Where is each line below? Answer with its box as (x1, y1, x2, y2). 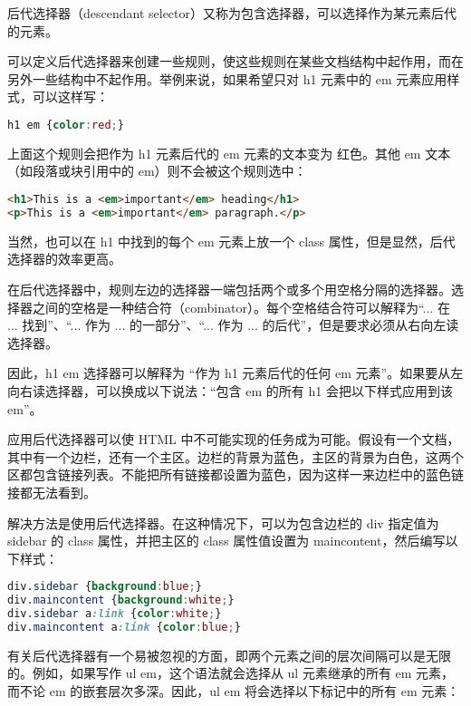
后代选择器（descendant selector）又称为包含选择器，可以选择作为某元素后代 (7, 4, 457, 22)
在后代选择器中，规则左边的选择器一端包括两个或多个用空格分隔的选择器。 (7, 279, 451, 298)
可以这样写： (32, 87, 109, 106)
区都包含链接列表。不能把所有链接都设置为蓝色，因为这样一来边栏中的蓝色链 (7, 465, 464, 484)
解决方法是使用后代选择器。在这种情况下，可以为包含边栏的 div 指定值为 (7, 513, 439, 532)
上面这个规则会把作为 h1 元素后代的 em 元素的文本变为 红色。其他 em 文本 (7, 143, 451, 162)
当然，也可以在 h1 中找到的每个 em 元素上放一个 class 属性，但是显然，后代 (7, 231, 456, 250)
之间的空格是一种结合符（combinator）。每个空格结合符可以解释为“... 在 (32, 297, 450, 316)
